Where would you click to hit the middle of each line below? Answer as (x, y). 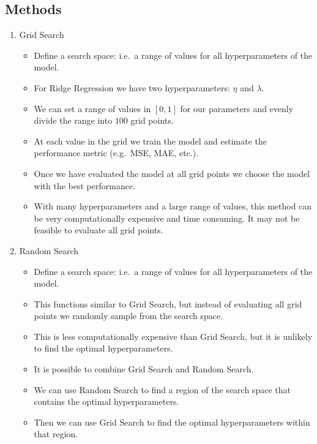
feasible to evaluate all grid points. (99, 230)
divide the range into (73, 120)
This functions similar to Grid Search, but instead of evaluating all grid (168, 303)
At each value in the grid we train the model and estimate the (151, 141)
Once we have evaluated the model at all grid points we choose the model (172, 173)
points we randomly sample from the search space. (128, 316)
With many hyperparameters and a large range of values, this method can (173, 206)
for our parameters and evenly (237, 108)
